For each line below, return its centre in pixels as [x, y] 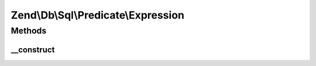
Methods [29, 31]
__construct [33, 49]
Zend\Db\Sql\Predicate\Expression [97, 15]
